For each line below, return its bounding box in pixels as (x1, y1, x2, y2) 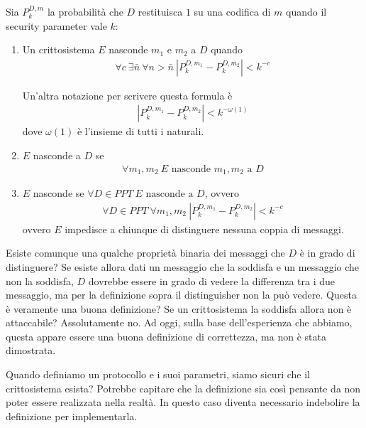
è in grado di (299, 245, 355, 260)
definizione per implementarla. (6, 408, 138, 423)
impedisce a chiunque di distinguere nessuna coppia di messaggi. (65, 221, 344, 236)
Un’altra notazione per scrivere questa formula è (22, 87, 233, 102)
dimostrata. (6, 343, 56, 358)
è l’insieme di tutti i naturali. (77, 124, 204, 139)
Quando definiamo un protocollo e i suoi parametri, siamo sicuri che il (6, 367, 310, 382)
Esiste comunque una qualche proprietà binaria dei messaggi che (6, 245, 285, 260)
